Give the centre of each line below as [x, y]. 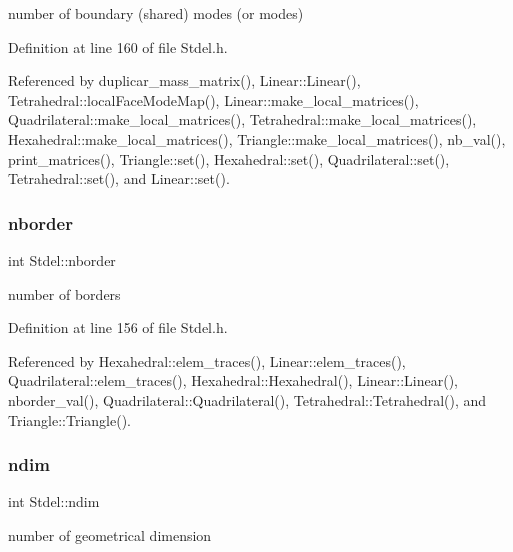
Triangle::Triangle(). [70, 419]
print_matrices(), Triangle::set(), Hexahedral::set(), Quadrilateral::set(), [229, 158]
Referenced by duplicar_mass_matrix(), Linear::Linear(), [184, 80]
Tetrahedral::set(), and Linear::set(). [119, 178]
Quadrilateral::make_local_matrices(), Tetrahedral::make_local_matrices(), [242, 119]
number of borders [64, 293]
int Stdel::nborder [62, 259]
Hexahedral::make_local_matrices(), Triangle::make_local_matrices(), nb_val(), [257, 138]
